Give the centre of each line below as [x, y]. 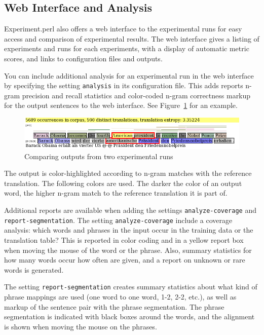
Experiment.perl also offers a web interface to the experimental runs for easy [123, 29]
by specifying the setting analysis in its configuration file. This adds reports [124, 85]
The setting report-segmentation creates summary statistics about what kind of [131, 287]
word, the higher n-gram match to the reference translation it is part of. [116, 193]
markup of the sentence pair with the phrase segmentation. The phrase [114, 306]
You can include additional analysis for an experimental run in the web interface [129, 75]
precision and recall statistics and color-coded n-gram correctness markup [136, 95]
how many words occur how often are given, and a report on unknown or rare [125, 260]
